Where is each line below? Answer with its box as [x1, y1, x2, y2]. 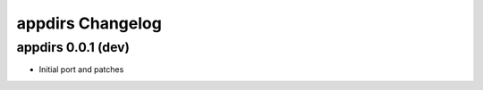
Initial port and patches [38, 64, 124, 75]
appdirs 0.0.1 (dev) [16, 39, 130, 55]
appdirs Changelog [16, 13, 163, 33]
